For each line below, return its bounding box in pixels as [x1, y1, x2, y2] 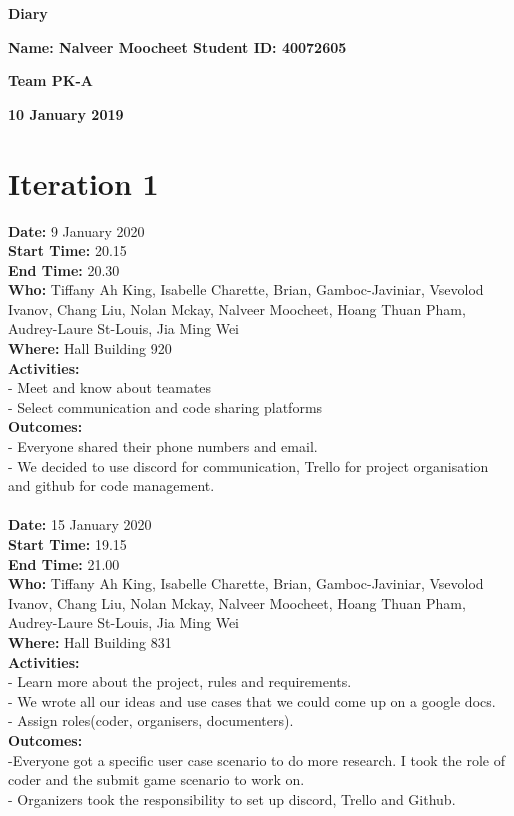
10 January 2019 [8, 103, 124, 124]
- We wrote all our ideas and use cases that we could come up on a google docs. [8, 690, 496, 711]
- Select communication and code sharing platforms [8, 396, 323, 417]
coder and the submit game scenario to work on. [8, 769, 305, 790]
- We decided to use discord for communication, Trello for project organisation [8, 455, 489, 476]
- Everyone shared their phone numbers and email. [8, 436, 318, 457]
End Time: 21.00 [8, 553, 120, 574]
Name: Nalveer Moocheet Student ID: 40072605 [8, 36, 347, 57]
